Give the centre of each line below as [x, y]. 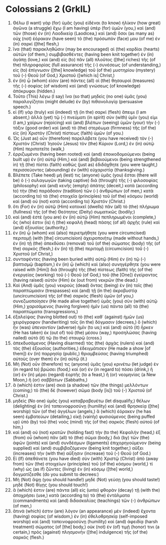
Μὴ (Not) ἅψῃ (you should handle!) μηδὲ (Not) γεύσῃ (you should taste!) [86, 479]
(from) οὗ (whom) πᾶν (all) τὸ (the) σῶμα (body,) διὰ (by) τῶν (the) [81, 437]
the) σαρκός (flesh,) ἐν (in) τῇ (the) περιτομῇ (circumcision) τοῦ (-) [81, 249]
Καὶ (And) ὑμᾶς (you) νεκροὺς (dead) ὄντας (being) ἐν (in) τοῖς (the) [83, 285]
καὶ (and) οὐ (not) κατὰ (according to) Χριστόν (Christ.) [69, 201]
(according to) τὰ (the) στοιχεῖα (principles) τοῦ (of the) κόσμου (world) [85, 196]
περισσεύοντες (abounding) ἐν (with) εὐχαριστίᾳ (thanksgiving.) [79, 169]
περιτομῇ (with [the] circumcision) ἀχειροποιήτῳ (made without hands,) [86, 238]
